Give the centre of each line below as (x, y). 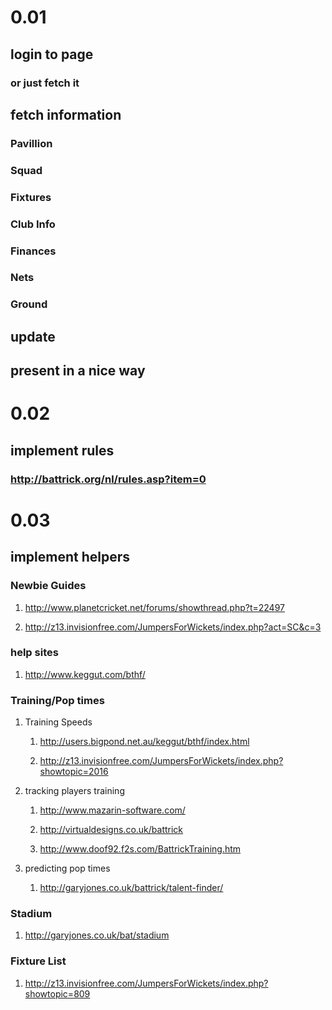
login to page (52, 54)
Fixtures (31, 197)
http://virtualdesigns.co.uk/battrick (111, 830)
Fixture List (38, 961)
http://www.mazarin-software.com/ (112, 810)
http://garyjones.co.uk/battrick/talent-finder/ (131, 888)
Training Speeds (58, 722)
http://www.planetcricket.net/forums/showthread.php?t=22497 (154, 607)
